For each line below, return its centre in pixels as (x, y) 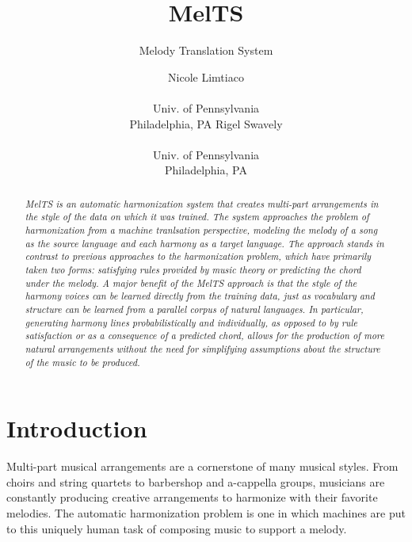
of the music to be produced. (82, 362)
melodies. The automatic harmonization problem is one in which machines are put (206, 512)
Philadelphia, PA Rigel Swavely (206, 123)
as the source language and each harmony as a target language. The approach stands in (204, 243)
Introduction (77, 428)
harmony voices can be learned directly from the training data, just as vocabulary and (200, 296)
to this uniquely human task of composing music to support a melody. (177, 528)
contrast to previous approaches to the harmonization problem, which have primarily (198, 256)
